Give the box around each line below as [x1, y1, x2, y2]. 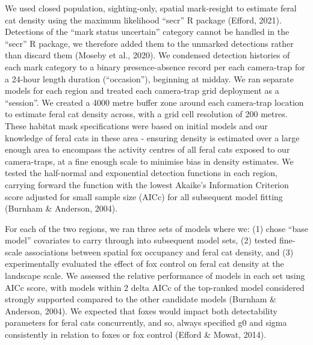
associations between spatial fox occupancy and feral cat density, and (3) [25, 245, 294, 258]
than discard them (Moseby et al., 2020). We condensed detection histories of [5, 49, 290, 61]
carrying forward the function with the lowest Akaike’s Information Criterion [5, 178, 289, 191]
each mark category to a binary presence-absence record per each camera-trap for [5, 60, 305, 73]
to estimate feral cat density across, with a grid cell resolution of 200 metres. [5, 108, 288, 120]
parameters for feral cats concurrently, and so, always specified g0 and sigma [5, 316, 287, 329]
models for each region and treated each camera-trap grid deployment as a [5, 84, 279, 97]
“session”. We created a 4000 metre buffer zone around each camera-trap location [5, 96, 304, 108]
